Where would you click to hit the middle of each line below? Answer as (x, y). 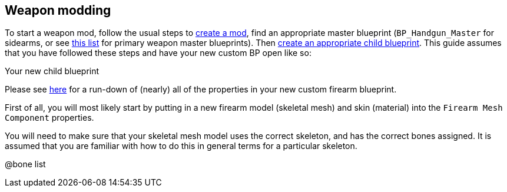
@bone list (25, 164)
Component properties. (49, 118)
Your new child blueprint (52, 71)
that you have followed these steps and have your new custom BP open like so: (158, 53)
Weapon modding (58, 10)
